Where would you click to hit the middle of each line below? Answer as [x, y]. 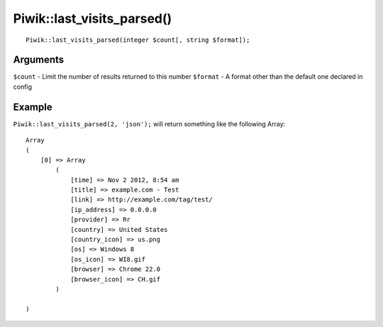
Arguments [39, 60]
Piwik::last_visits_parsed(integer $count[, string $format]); [138, 40]
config [22, 87]
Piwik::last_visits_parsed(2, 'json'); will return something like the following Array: [149, 123]
